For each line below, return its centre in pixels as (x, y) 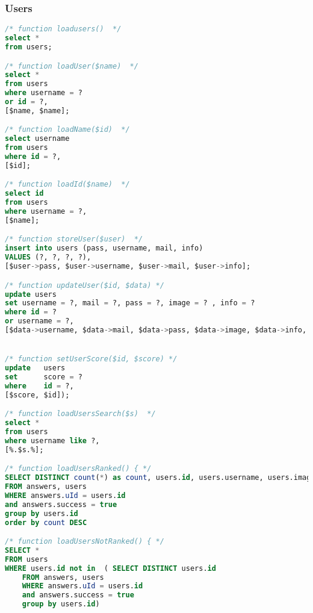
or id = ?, (26, 102)
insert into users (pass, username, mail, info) (104, 248)
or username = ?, (39, 321)
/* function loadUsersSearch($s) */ (80, 414)
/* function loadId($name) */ (67, 185)
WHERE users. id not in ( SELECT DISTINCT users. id (110, 568)
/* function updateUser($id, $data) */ (85, 285)
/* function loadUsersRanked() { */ (78, 469)
